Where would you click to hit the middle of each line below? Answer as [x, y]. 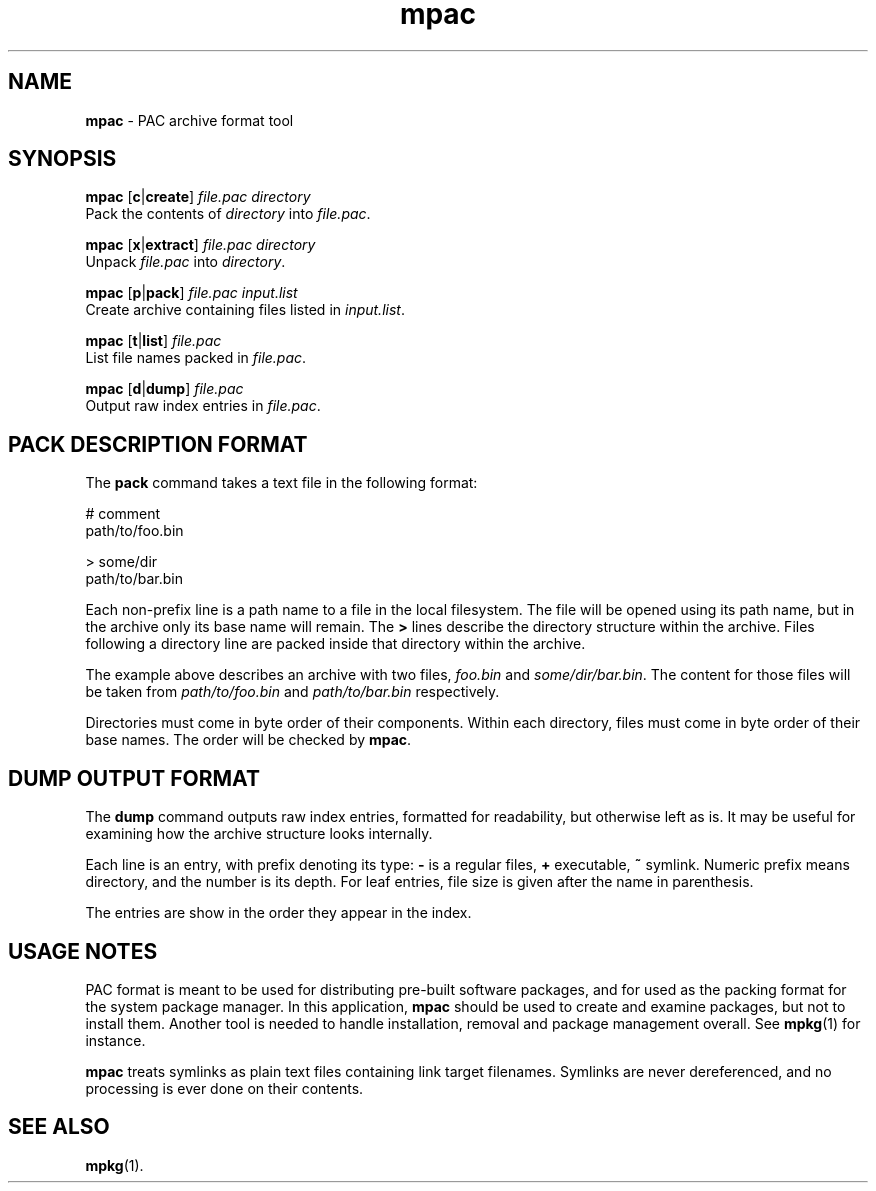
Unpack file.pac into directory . [185, 262]
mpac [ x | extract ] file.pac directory [200, 245]
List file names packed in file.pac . [196, 358]
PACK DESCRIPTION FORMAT [158, 444]
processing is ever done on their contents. [224, 1088]
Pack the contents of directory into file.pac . [228, 214]
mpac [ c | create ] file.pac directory [198, 197]
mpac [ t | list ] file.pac [153, 341]
